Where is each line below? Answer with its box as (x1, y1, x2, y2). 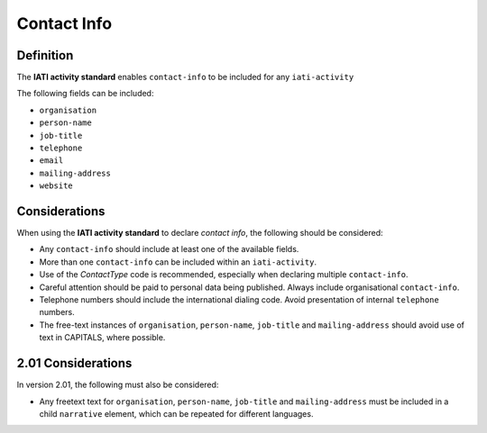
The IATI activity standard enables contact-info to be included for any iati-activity (16, 72, 354, 83)
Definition (16, 48, 74, 63)
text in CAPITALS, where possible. (39, 332, 166, 343)
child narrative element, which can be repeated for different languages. (39, 408, 314, 419)
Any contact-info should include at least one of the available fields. (39, 244, 299, 255)
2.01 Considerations (16, 356, 133, 371)
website (39, 181, 74, 191)
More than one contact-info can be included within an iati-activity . (39, 257, 317, 267)
